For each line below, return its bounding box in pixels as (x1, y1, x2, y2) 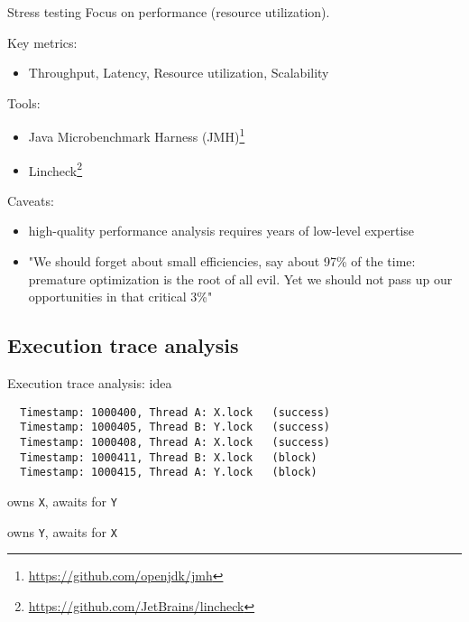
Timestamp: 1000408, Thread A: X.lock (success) (20, 435, 330, 449)
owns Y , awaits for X (7, 522, 117, 541)
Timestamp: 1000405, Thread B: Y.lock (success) (20, 421, 330, 434)
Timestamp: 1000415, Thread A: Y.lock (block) (20, 466, 317, 479)
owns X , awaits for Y (7, 491, 117, 510)
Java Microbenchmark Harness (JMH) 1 (28, 125, 245, 146)
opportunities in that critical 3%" (28, 287, 213, 306)
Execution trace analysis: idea (7, 374, 172, 393)
